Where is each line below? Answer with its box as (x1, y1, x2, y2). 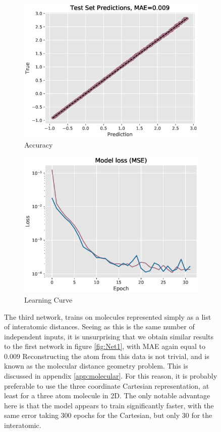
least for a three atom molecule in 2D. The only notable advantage (4, 390, 210, 401)
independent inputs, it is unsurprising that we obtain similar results (4, 331, 213, 341)
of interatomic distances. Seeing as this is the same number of (4, 321, 195, 332)
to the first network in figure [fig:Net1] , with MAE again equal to (4, 341, 206, 351)
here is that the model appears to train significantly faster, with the (4, 400, 214, 410)
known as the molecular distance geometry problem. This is (4, 361, 188, 371)
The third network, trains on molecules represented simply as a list (4, 311, 211, 322)
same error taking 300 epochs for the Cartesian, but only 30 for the (4, 410, 212, 420)
